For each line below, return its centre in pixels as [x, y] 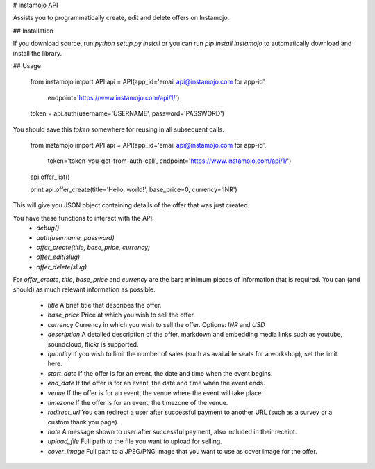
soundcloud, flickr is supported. [93, 344]
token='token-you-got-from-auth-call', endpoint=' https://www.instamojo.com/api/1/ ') [169, 161]
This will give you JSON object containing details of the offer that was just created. [131, 205]
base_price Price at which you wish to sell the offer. [122, 315]
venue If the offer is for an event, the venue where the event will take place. [156, 392]
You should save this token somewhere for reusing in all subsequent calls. [119, 129]
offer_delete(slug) [62, 267]
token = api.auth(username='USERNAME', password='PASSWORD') [127, 113]
